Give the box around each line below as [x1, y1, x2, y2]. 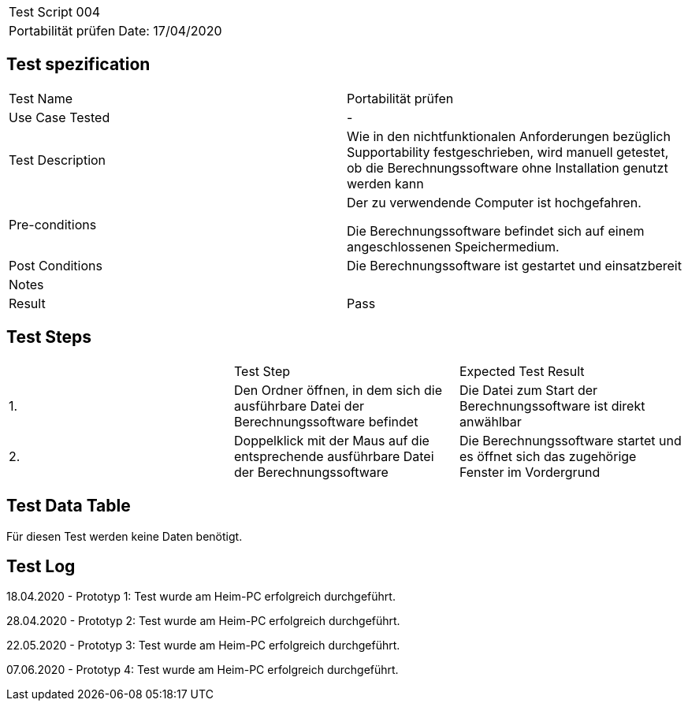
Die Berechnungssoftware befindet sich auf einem [347, 222, 645, 239]
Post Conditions [9, 257, 102, 273]
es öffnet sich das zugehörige [459, 448, 637, 464]
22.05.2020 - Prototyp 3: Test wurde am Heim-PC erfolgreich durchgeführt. [6, 638, 400, 653]
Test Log [6, 556, 76, 576]
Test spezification [6, 54, 151, 75]
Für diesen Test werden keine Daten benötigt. [6, 529, 243, 543]
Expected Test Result [459, 363, 585, 379]
